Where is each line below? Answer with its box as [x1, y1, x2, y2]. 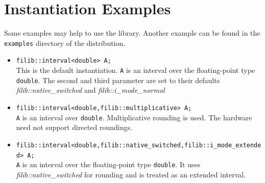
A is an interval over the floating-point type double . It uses [16, 159, 201, 170]
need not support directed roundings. [16, 122, 132, 133]
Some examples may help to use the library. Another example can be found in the [4, 28, 260, 38]
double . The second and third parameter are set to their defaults [16, 74, 220, 85]
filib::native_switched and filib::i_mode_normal [16, 85, 165, 95]
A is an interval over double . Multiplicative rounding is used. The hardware [16, 112, 252, 122]
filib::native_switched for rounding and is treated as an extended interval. [16, 169, 246, 179]
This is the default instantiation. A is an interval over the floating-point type [16, 65, 255, 75]
